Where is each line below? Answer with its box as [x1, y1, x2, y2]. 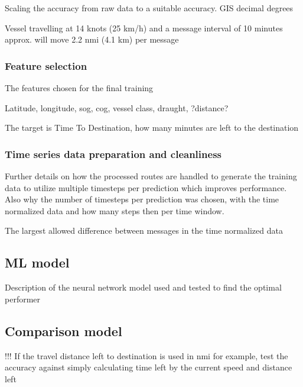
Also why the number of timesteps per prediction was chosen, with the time [5, 193, 279, 205]
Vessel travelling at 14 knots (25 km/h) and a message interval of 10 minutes [5, 21, 283, 34]
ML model [5, 253, 70, 272]
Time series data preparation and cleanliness [5, 146, 221, 161]
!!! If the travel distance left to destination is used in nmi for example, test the [5, 349, 288, 362]
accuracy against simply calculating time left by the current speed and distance [5, 361, 292, 373]
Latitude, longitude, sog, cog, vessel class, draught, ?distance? [5, 101, 229, 114]
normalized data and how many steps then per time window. [5, 204, 224, 217]
